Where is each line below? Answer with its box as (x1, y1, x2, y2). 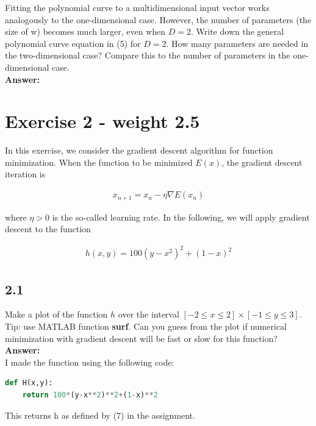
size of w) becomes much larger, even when (5, 25, 166, 38)
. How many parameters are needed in (166, 37, 309, 49)
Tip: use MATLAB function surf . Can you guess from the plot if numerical (5, 320, 287, 333)
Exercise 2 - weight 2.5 (5, 108, 200, 133)
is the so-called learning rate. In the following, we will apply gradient (52, 210, 310, 223)
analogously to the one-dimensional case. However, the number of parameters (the (5, 13, 312, 26)
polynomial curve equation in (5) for (5, 37, 141, 49)
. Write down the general (190, 25, 284, 38)
